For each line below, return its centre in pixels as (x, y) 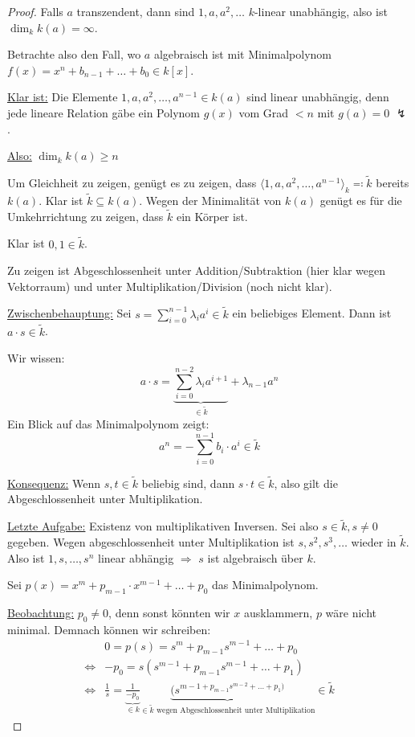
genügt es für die (361, 200)
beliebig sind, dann (188, 483)
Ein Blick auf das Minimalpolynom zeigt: (108, 423)
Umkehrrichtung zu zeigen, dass (85, 216)
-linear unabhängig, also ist (321, 11)
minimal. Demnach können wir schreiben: (109, 629)
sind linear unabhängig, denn (318, 97)
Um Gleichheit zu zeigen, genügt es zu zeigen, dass (132, 182)
